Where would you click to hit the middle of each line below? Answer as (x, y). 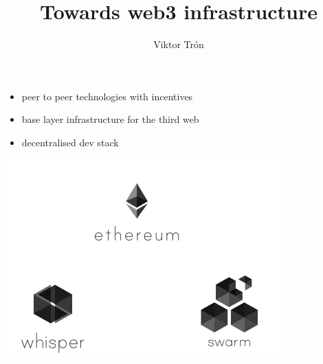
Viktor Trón (179, 44)
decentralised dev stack (70, 142)
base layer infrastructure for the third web (110, 119)
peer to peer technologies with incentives (107, 96)
